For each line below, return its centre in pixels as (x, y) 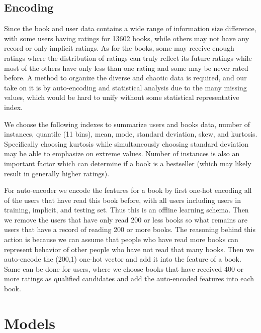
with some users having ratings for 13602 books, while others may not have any (127, 38)
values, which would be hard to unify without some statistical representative (122, 97)
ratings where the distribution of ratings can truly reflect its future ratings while (128, 58)
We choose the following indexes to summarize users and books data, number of (127, 124)
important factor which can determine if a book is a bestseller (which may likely (128, 163)
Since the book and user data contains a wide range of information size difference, (130, 28)
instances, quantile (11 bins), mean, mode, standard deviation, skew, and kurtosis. (131, 134)
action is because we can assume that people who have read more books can (121, 239)
